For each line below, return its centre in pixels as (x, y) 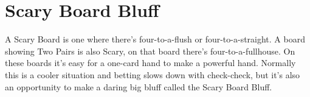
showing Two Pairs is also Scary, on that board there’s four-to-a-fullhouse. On (150, 51)
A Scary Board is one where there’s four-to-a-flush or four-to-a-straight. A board (155, 39)
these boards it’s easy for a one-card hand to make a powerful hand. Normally (150, 63)
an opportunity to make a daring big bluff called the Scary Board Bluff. (139, 86)
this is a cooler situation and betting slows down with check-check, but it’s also (153, 74)
